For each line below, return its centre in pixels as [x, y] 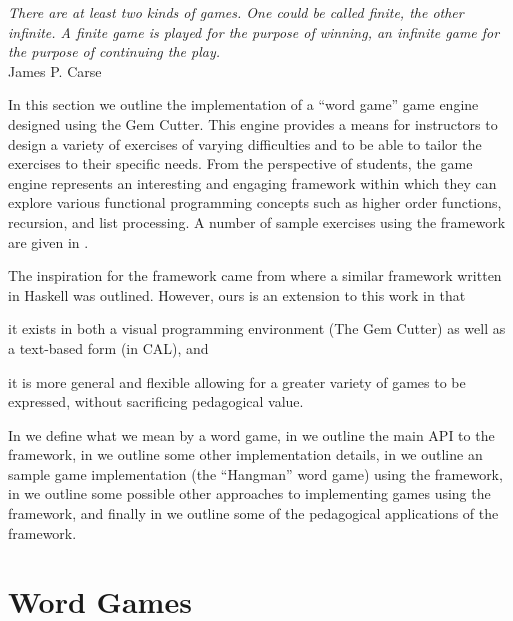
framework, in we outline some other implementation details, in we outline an [245, 454]
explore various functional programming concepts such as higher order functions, [255, 202]
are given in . [48, 241]
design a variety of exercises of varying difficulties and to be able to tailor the [245, 143]
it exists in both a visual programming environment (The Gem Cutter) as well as [257, 328]
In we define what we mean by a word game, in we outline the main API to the [251, 434]
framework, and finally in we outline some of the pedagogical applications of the [253, 513]
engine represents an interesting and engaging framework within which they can [252, 182]
